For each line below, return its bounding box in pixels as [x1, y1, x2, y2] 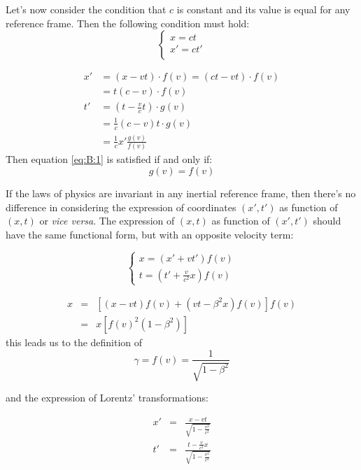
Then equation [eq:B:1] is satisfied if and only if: [6, 152, 213, 166]
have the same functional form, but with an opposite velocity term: [6, 227, 294, 241]
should [313, 213, 341, 228]
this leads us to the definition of [6, 334, 143, 349]
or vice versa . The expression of [39, 213, 175, 228]
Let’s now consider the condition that [6, 2, 167, 16]
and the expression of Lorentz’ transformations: [6, 390, 209, 404]
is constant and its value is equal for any [176, 2, 351, 16]
